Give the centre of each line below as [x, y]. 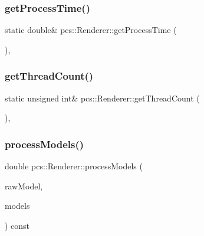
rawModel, [24, 186]
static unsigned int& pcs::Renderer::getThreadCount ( [102, 98]
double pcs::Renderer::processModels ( [74, 166]
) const [17, 225]
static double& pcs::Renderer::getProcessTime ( [91, 30]
